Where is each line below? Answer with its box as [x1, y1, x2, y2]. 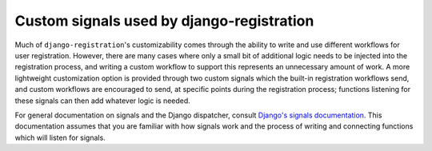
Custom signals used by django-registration [14, 12, 314, 30]
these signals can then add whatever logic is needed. [14, 96, 191, 105]
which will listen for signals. [14, 133, 106, 142]
